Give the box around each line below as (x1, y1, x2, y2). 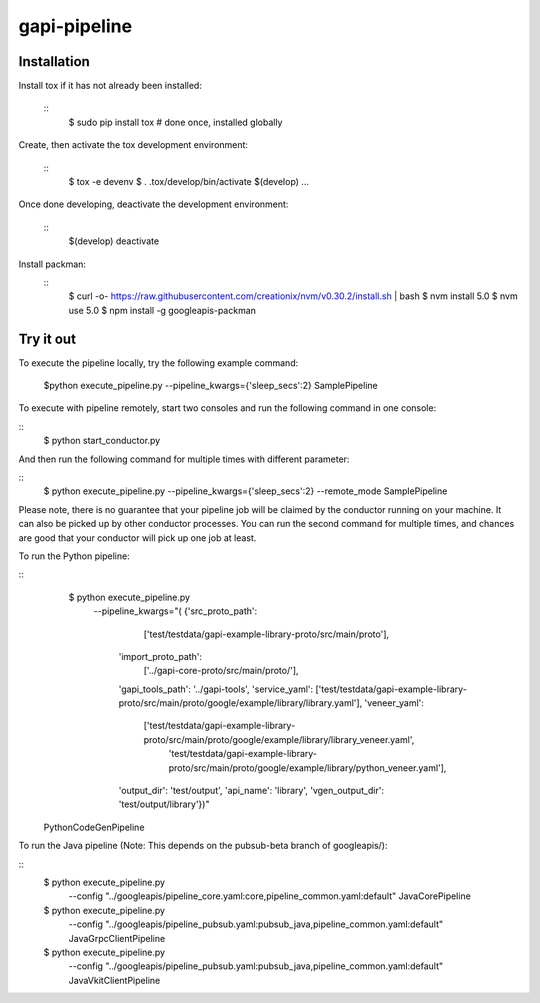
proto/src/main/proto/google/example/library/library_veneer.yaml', (143, 733, 415, 745)
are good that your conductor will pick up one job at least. (18, 531, 257, 544)
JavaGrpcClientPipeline (68, 932, 166, 944)
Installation (18, 53, 90, 70)
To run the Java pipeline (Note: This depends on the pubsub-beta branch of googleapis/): (18, 840, 388, 852)
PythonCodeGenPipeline (43, 821, 145, 833)
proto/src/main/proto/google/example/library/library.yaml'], (118, 697, 363, 709)
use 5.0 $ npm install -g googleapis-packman (68, 304, 257, 316)
